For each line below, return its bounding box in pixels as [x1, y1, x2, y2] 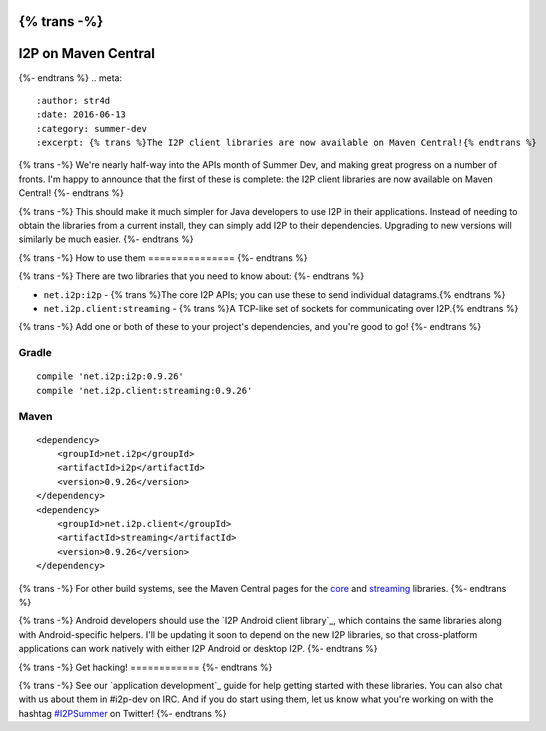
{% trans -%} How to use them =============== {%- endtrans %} [18, 251, 308, 264]
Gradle [18, 346, 52, 360]
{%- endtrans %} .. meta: [18, 71, 123, 84]
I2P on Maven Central [18, 45, 155, 62]
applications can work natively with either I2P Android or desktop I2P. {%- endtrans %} [18, 643, 379, 655]
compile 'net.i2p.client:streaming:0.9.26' [36, 385, 253, 396]
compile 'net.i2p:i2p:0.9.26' [36, 371, 185, 382]
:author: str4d [36, 95, 111, 106]
